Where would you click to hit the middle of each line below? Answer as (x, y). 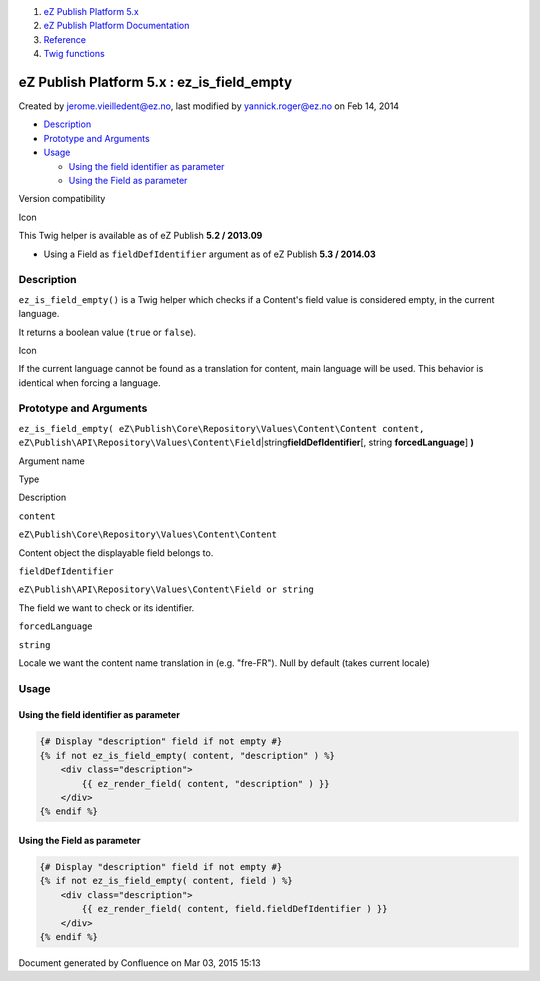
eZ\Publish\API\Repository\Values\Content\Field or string (166, 589)
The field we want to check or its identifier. (106, 607)
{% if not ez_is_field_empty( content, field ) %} (166, 881)
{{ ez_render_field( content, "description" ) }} (205, 783)
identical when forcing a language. (90, 382)
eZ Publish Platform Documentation (116, 26)
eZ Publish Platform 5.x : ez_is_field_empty (155, 81)
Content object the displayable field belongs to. (116, 552)
